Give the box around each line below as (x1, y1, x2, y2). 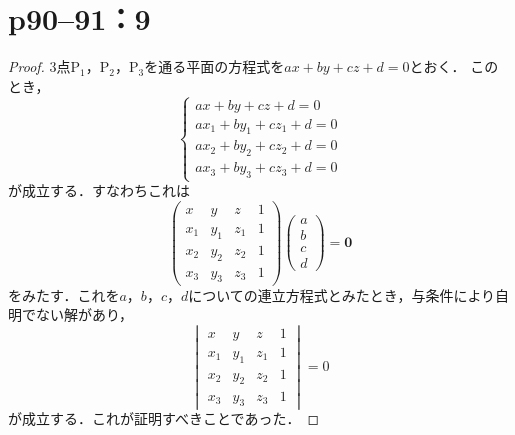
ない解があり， (35, 304, 134, 325)
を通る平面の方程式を (144, 56, 285, 77)
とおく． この (409, 56, 499, 77)
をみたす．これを (8, 284, 120, 305)
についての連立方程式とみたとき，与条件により (188, 284, 496, 305)
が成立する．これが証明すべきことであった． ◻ (8, 408, 320, 429)
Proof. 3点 (8, 56, 71, 77)
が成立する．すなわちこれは (8, 180, 190, 201)
